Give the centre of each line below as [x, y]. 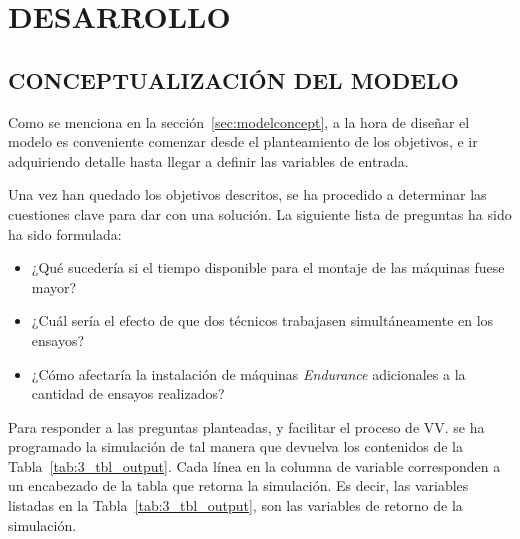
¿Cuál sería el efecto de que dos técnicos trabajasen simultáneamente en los [262, 320]
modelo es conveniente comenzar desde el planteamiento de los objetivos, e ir [243, 141]
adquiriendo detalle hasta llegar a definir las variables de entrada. [208, 160]
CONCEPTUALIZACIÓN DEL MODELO [233, 79]
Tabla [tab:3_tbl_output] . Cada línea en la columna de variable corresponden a [254, 465]
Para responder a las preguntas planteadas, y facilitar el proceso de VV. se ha [246, 426]
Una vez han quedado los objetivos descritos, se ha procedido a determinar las [247, 194]
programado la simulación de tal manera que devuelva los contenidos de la [235, 446]
